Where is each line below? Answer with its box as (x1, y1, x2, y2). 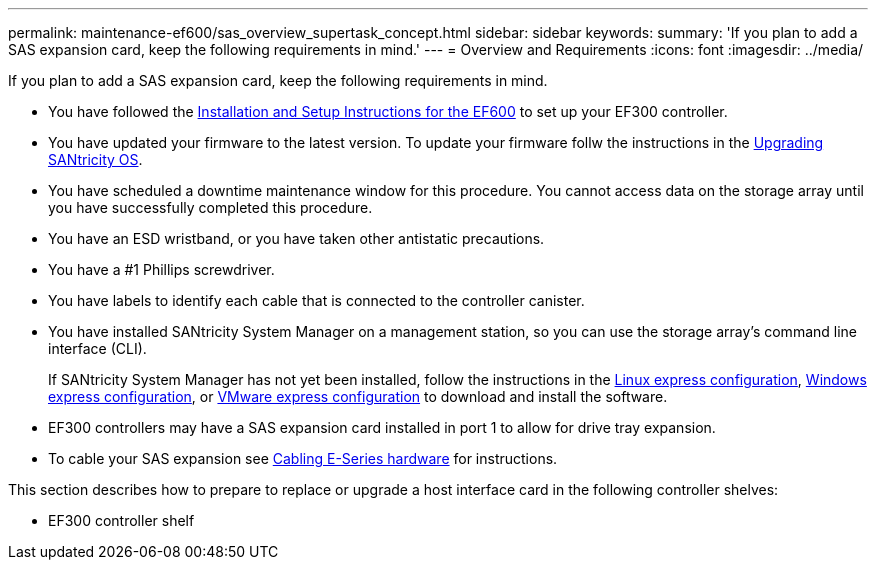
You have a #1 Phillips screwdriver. (48, 261, 275, 278)
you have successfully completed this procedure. (48, 199, 373, 216)
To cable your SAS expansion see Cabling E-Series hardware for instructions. (48, 450, 558, 467)
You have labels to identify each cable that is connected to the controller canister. (48, 292, 585, 309)
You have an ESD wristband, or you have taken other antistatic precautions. (48, 230, 545, 247)
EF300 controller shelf (48, 512, 195, 529)
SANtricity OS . (48, 151, 143, 168)
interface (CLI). (48, 340, 147, 357)
